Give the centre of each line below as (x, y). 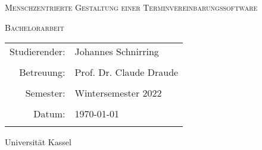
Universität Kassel (38, 142)
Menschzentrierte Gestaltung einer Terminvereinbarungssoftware (131, 7)
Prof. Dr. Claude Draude (127, 72)
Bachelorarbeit (35, 27)
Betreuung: (42, 72)
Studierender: (38, 52)
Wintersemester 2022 (118, 93)
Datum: (49, 114)
